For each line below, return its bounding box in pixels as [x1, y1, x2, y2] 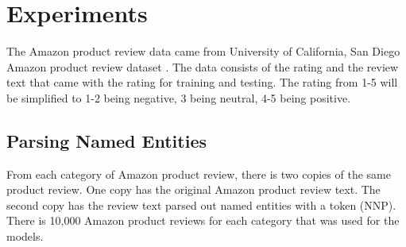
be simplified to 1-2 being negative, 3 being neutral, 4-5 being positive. [6, 89, 351, 106]
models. [6, 228, 44, 245]
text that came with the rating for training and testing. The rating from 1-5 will [6, 74, 398, 91]
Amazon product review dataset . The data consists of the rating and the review [6, 58, 399, 75]
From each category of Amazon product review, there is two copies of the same [6, 165, 391, 182]
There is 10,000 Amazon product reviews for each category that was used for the [6, 212, 400, 229]
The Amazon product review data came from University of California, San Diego [6, 43, 400, 60]
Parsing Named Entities [6, 128, 207, 152]
